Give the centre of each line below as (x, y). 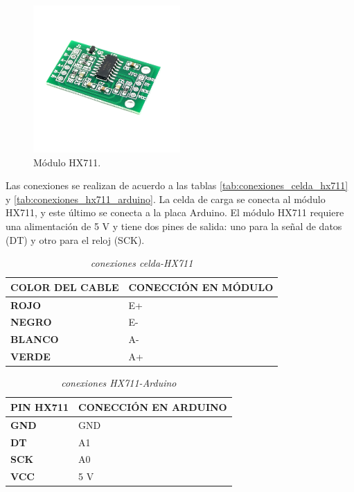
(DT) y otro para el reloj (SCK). (75, 239)
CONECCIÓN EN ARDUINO (153, 406)
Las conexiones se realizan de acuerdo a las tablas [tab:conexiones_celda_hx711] (177, 185)
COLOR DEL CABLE (65, 287)
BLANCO (35, 339)
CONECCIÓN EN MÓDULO (201, 287)
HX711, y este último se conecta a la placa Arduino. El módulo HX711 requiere (175, 212)
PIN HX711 (39, 406)
